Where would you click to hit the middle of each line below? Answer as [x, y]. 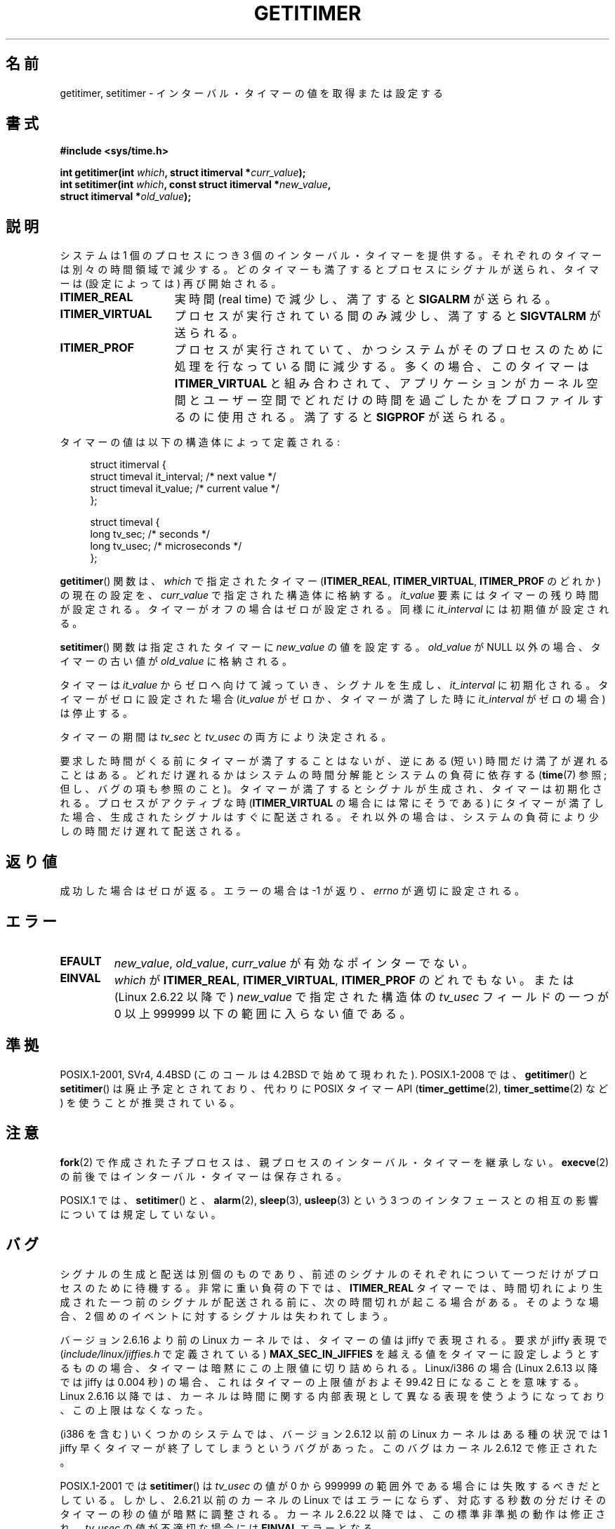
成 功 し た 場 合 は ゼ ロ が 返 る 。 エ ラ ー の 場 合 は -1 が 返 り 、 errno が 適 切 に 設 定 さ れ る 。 [292, 891]
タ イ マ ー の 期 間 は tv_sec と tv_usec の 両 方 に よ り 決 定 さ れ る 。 [226, 737]
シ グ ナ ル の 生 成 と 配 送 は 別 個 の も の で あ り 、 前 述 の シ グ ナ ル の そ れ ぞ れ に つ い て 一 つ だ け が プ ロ [329, 1273]
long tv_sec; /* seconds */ [150, 534]
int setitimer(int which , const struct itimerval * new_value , [196, 185]
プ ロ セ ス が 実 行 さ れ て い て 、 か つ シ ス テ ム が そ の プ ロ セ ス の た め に [389, 350]
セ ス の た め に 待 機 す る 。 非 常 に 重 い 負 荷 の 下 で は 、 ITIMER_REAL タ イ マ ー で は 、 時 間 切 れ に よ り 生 [331, 1288]
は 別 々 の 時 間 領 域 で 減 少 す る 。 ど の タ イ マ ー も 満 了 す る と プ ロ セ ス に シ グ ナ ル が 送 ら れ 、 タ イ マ [329, 270]
